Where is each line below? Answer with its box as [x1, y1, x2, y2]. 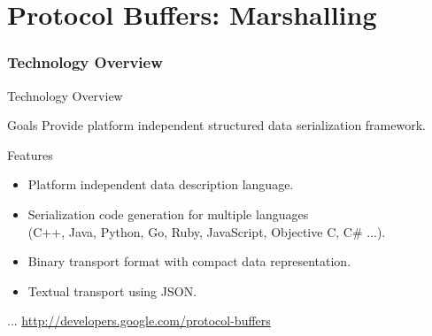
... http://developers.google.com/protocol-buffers [7, 311, 271, 330]
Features [7, 145, 53, 164]
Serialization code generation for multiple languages [27, 204, 309, 223]
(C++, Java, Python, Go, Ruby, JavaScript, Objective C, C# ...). [27, 222, 386, 241]
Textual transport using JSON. [27, 281, 197, 300]
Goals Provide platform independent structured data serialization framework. [7, 116, 426, 134]
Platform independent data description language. [27, 175, 294, 194]
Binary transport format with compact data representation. [27, 252, 351, 271]
